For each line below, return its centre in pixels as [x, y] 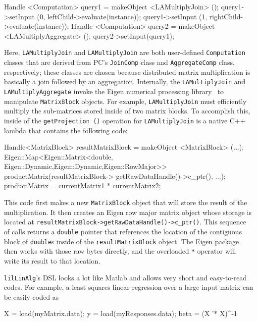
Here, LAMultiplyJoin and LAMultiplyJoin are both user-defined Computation [125, 52]
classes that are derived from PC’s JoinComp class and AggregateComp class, [119, 62]
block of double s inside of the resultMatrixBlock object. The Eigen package [122, 241]
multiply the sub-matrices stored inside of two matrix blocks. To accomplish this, [127, 111]
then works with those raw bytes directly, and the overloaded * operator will [120, 251]
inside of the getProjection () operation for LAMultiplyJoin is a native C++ [125, 120]
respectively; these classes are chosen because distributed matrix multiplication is [127, 72]
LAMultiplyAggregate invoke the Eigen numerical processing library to [114, 91]
